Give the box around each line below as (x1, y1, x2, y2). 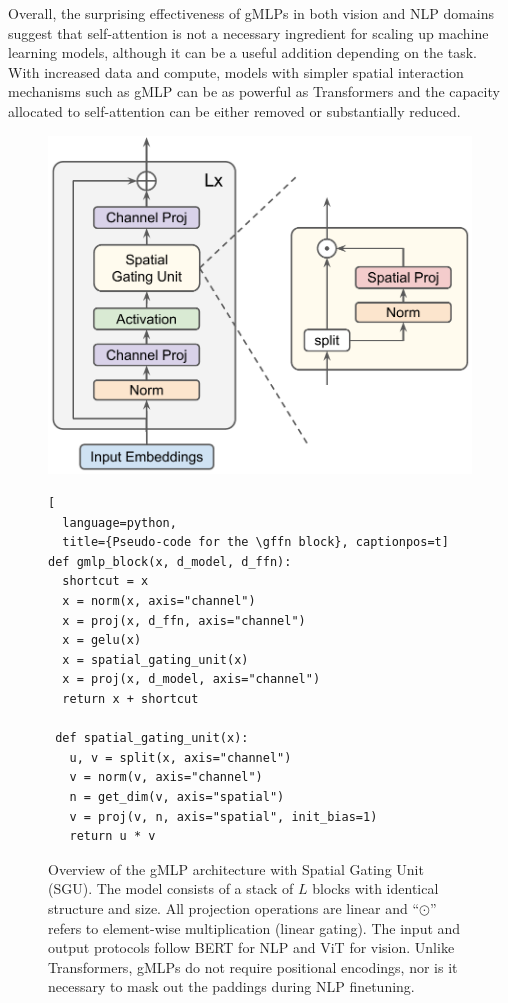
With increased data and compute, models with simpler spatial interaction (8, 61, 464, 82)
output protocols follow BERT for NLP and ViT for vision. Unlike (48, 937, 455, 958)
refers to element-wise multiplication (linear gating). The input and (48, 917, 461, 938)
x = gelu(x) (62, 633, 142, 648)
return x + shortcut (62, 692, 199, 706)
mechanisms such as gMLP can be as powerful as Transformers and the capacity (8, 81, 500, 102)
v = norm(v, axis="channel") (69, 770, 263, 785)
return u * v (69, 829, 156, 844)
